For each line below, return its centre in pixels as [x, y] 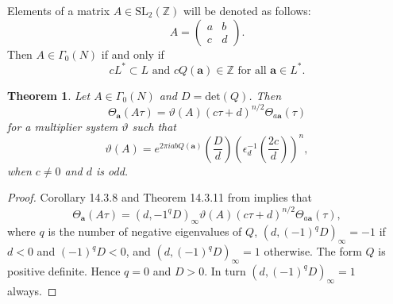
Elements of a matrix [59, 10]
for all [252, 70]
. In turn [225, 270]
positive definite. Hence [64, 270]
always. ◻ [32, 290]
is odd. [112, 170]
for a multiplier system [63, 126]
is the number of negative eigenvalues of [145, 231]
